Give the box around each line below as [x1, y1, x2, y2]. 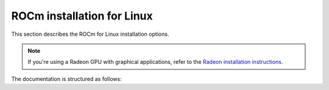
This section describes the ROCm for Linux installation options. [11, 30, 169, 38]
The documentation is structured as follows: [11, 75, 122, 82]
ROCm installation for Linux [11, 9, 153, 22]
